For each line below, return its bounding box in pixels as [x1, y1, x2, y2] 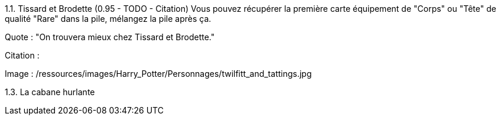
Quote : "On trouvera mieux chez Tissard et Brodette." [5, 32, 215, 42]
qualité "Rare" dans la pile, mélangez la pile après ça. [5, 14, 212, 24]
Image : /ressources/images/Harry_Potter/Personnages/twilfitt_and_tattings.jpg [5, 69, 312, 79]
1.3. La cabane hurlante [5, 87, 95, 97]
